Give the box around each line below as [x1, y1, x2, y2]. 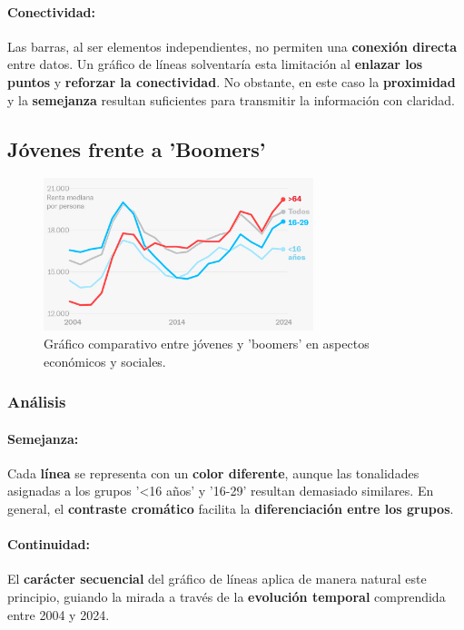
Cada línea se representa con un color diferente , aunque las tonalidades [7, 463, 420, 482]
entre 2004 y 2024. [7, 605, 110, 624]
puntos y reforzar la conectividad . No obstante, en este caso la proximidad [7, 72, 456, 91]
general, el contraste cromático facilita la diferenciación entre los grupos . [7, 499, 454, 518]
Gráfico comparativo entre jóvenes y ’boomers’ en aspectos [44, 334, 370, 353]
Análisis [7, 390, 66, 413]
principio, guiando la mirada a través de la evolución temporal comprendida [7, 587, 446, 606]
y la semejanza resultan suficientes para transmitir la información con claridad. [7, 90, 455, 109]
